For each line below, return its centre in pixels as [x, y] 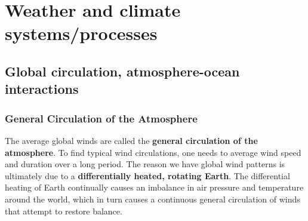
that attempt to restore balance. [64, 211]
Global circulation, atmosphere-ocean [122, 71]
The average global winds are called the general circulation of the [131, 140]
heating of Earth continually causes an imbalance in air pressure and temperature [154, 187]
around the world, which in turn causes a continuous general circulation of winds [153, 199]
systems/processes [81, 33]
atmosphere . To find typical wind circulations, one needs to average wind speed [153, 152]
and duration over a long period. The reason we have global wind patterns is [145, 164]
